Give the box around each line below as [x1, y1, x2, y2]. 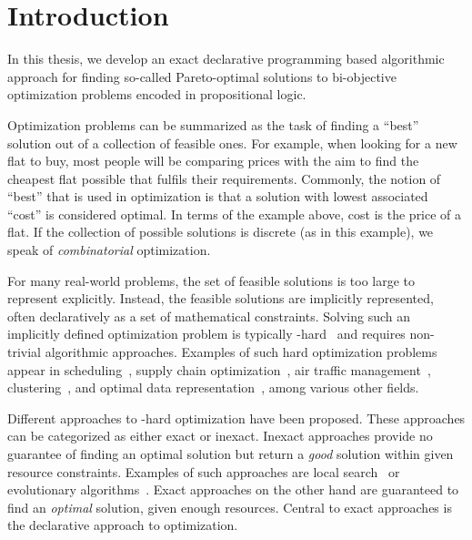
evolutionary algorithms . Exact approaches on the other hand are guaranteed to [7, 480, 459, 499]
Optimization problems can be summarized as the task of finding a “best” [7, 115, 419, 134]
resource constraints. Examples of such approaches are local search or [7, 462, 400, 481]
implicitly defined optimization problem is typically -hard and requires [7, 324, 406, 343]
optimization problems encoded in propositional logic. [7, 85, 306, 104]
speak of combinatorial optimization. [7, 240, 211, 260]
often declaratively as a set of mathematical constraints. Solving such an [7, 306, 411, 325]
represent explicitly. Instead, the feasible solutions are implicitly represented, [7, 289, 434, 308]
